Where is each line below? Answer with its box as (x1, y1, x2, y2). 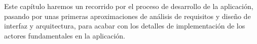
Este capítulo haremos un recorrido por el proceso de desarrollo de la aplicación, (4, 1, 253, 11)
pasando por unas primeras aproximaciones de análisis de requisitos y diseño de (4, 10, 251, 21)
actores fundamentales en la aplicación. (4, 30, 125, 40)
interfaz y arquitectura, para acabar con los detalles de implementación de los (4, 20, 245, 31)
